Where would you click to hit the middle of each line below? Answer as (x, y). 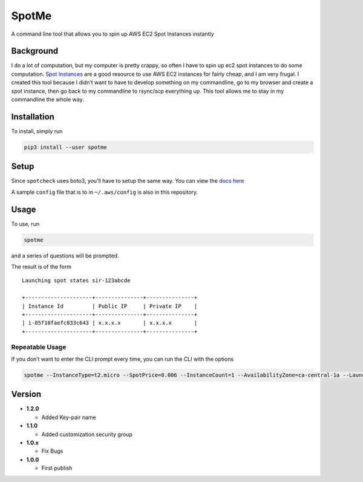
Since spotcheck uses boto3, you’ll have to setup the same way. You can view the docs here (128, 181)
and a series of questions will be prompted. (65, 256)
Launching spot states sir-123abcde (76, 281)
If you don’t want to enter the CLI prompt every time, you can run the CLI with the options (123, 359)
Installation (33, 117)
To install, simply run (37, 131)
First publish (57, 468)
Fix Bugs (52, 451)
